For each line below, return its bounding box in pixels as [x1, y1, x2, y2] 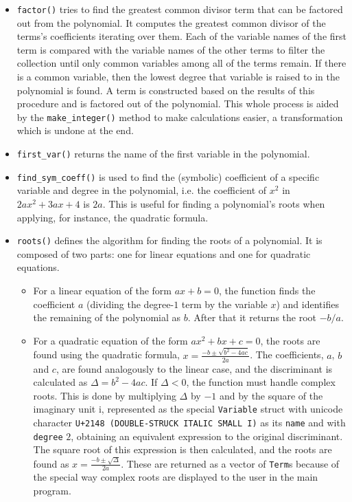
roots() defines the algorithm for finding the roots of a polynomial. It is [16, 233, 322, 248]
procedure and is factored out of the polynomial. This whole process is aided [16, 96, 339, 111]
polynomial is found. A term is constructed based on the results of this [16, 83, 315, 97]
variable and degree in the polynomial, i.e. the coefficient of [16, 183, 267, 197]
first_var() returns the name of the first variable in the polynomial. [16, 146, 310, 161]
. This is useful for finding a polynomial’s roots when [102, 196, 325, 210]
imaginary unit [33, 402, 96, 416]
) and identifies [276, 296, 339, 311]
